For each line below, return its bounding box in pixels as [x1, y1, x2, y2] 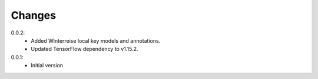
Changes [11, 9, 56, 22]
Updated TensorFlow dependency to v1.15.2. [31, 46, 138, 53]
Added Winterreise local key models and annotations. [31, 37, 161, 44]
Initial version [31, 62, 64, 69]
